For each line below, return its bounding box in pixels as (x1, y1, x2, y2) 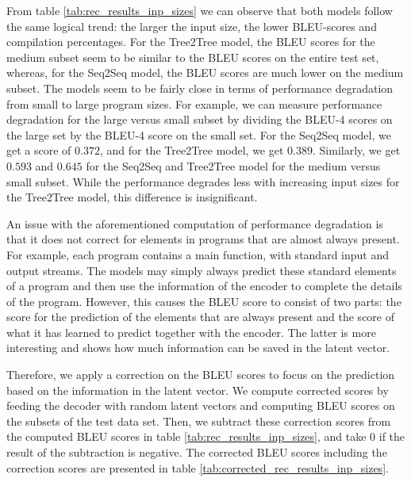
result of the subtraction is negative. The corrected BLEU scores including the (6, 444, 387, 461)
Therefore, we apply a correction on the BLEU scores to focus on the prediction (6, 366, 395, 383)
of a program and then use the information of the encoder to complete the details (6, 277, 402, 294)
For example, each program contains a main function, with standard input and (6, 246, 390, 262)
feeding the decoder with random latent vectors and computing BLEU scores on (6, 397, 395, 414)
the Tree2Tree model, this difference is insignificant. (6, 189, 258, 205)
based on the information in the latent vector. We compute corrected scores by (6, 381, 389, 398)
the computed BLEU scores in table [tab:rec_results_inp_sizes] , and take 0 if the (6, 428, 405, 445)
